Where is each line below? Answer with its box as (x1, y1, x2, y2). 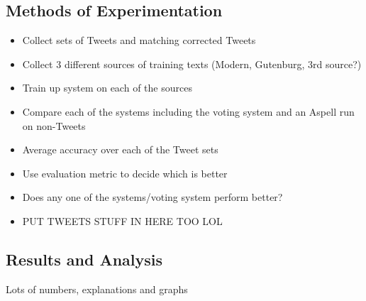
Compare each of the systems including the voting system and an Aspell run (22, 104, 355, 119)
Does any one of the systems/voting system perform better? (22, 190, 283, 204)
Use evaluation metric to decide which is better (22, 165, 228, 180)
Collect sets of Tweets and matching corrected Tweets (22, 33, 256, 48)
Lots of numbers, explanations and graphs (6, 281, 188, 296)
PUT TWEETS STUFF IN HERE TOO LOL (22, 213, 223, 228)
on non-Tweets (22, 118, 86, 133)
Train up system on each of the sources (22, 80, 192, 95)
